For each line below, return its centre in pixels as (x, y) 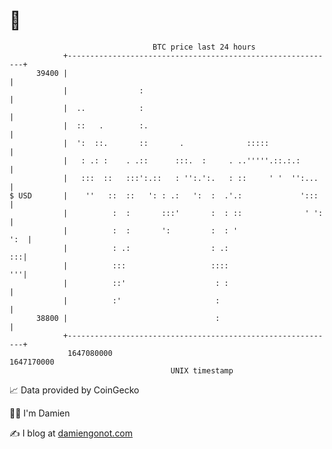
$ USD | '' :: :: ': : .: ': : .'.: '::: (164, 195)
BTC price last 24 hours (204, 47)
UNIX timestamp (202, 370)
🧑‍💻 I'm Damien (40, 413)
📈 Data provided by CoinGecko (74, 390)
